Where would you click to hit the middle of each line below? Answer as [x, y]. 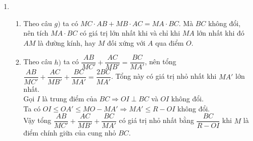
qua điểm [170, 42]
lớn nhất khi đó [221, 33]
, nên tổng [161, 61]
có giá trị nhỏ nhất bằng [156, 120]
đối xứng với [126, 42]
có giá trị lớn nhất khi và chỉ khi [130, 33]
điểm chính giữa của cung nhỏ [70, 133]
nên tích [36, 33]
